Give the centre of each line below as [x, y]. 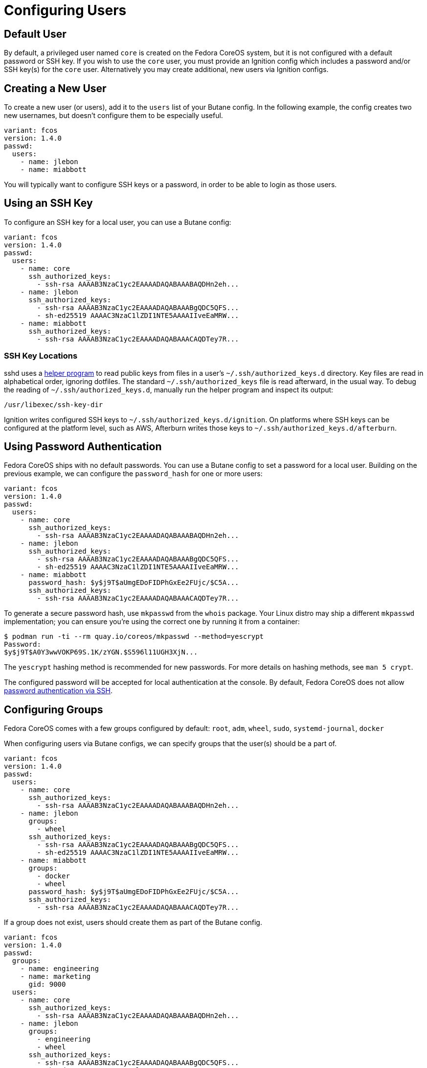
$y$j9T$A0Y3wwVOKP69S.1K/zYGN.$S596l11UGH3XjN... [101, 652]
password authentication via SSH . [58, 691]
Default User [35, 34]
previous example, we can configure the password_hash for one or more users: [133, 474]
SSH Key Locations [41, 356]
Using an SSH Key [48, 203]
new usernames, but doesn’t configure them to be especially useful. [113, 116]
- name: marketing [56, 977]
